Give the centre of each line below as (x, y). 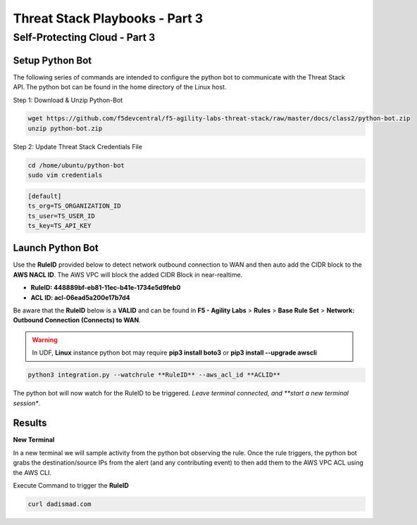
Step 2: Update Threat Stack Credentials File (77, 146)
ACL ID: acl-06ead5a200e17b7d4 (80, 297)
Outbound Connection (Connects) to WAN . (77, 320)
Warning (45, 340)
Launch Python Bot (56, 248)
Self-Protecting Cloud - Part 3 (84, 37)
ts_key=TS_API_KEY (60, 226)
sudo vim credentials (65, 175)
